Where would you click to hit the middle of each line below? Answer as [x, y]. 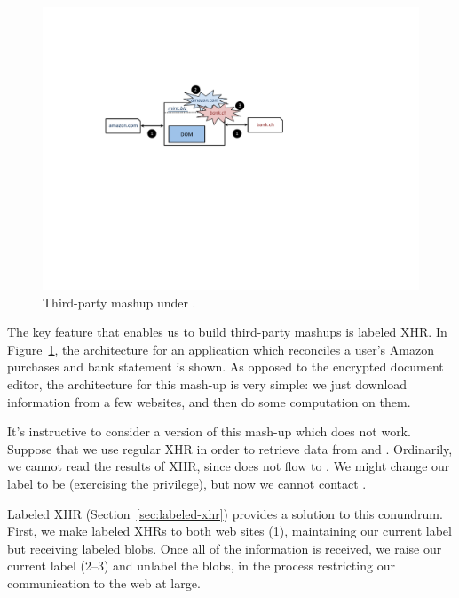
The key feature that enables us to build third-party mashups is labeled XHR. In [227, 332]
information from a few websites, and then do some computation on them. [209, 401]
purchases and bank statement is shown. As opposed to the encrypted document [226, 367]
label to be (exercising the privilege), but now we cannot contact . [187, 483]
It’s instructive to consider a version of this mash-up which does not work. [209, 431]
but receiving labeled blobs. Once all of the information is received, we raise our [225, 548]
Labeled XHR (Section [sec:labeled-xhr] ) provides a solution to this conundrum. [225, 513]
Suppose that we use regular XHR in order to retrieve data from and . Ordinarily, [230, 448]
